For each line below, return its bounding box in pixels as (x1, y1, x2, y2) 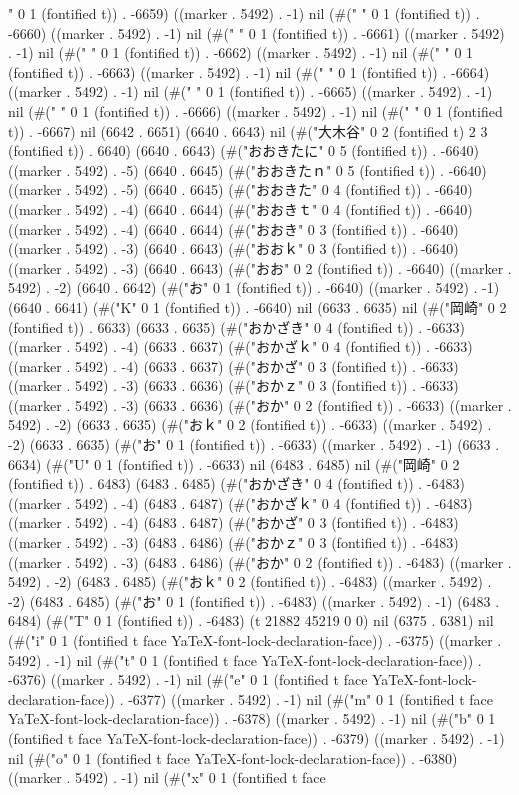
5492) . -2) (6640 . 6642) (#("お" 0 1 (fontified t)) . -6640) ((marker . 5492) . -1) (8, 277, 500, 298)
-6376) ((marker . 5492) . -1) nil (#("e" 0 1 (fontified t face (8, 669, 368, 690)
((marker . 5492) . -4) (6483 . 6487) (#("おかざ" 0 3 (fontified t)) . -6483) (8, 512, 459, 533)
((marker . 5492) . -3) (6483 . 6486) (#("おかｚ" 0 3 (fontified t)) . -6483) (8, 532, 459, 553)
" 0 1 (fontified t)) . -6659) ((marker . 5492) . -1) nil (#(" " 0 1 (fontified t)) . (8, 3, 480, 23)
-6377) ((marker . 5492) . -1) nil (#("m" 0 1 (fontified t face (128, 688, 494, 709)
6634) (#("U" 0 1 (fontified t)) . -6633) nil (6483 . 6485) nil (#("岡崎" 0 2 (8, 453, 460, 474)
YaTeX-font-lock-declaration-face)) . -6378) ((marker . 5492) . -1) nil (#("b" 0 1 (8, 708, 496, 729)
